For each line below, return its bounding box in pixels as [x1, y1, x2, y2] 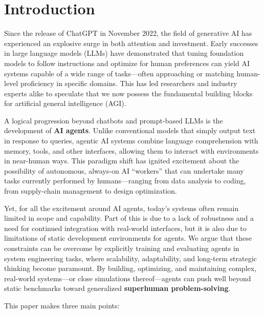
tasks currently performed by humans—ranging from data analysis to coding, [4, 175, 246, 186]
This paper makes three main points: [4, 300, 120, 310]
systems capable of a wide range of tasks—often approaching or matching [4, 68, 234, 78]
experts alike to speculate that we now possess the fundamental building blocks [4, 88, 253, 98]
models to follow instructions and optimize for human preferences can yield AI [4, 57, 250, 68]
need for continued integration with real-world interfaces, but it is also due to [4, 222, 247, 233]
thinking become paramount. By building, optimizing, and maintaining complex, [4, 263, 257, 274]
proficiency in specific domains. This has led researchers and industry [20, 78, 237, 89]
